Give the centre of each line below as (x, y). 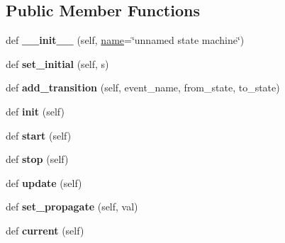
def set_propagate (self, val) (72, 207)
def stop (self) (37, 159)
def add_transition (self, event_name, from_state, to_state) (143, 87)
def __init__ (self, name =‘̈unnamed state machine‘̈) (125, 40)
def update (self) (44, 182)
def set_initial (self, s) (57, 63)
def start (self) (39, 135)
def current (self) (45, 230)
